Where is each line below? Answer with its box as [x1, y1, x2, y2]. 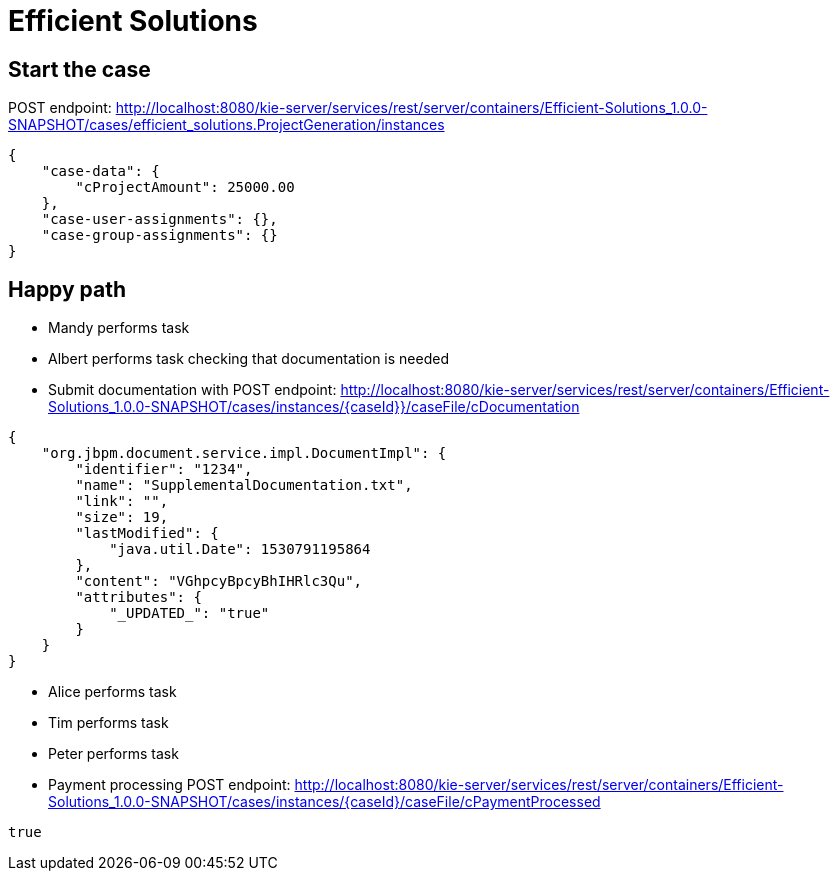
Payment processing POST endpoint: [48, 776, 291, 794]
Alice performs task [48, 683, 177, 701]
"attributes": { [75, 589, 202, 606]
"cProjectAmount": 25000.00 [75, 179, 295, 196]
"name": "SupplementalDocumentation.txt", [75, 477, 413, 494]
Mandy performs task [48, 319, 190, 337]
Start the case [8, 56, 151, 82]
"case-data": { [41, 163, 160, 180]
